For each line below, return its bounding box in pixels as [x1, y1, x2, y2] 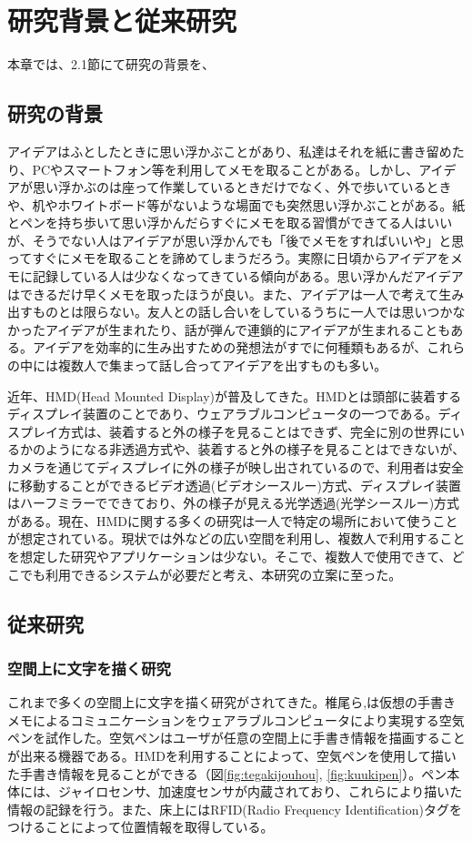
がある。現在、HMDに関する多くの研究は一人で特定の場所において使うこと [7, 511, 458, 530]
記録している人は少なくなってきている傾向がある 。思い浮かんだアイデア [32, 267, 464, 286]
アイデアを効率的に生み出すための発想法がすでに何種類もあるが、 [32, 338, 427, 357]
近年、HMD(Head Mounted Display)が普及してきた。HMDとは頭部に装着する [7, 386, 462, 405]
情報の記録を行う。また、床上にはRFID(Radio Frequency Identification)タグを [7, 799, 462, 818]
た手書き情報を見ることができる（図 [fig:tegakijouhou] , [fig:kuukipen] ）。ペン [7, 764, 447, 783]
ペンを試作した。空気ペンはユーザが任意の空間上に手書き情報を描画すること [7, 728, 466, 747]
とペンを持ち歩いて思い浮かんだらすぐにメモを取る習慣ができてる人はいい [7, 213, 453, 232]
